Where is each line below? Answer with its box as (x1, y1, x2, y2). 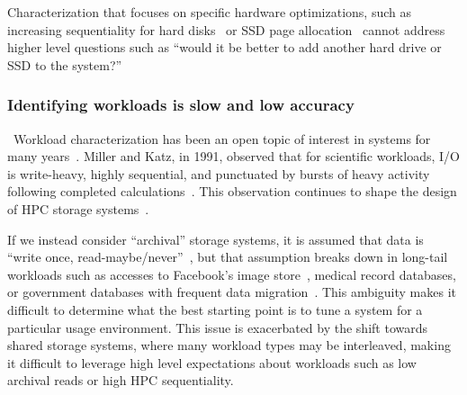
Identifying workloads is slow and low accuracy (7, 94, 355, 116)
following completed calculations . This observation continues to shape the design (7, 182, 457, 201)
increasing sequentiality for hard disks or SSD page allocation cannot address (7, 20, 445, 39)
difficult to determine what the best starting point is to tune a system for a (7, 300, 423, 319)
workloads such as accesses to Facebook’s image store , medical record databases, (7, 265, 456, 283)
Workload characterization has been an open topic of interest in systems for (13, 129, 431, 148)
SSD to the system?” (7, 55, 122, 74)
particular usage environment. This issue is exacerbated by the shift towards (7, 318, 427, 337)
